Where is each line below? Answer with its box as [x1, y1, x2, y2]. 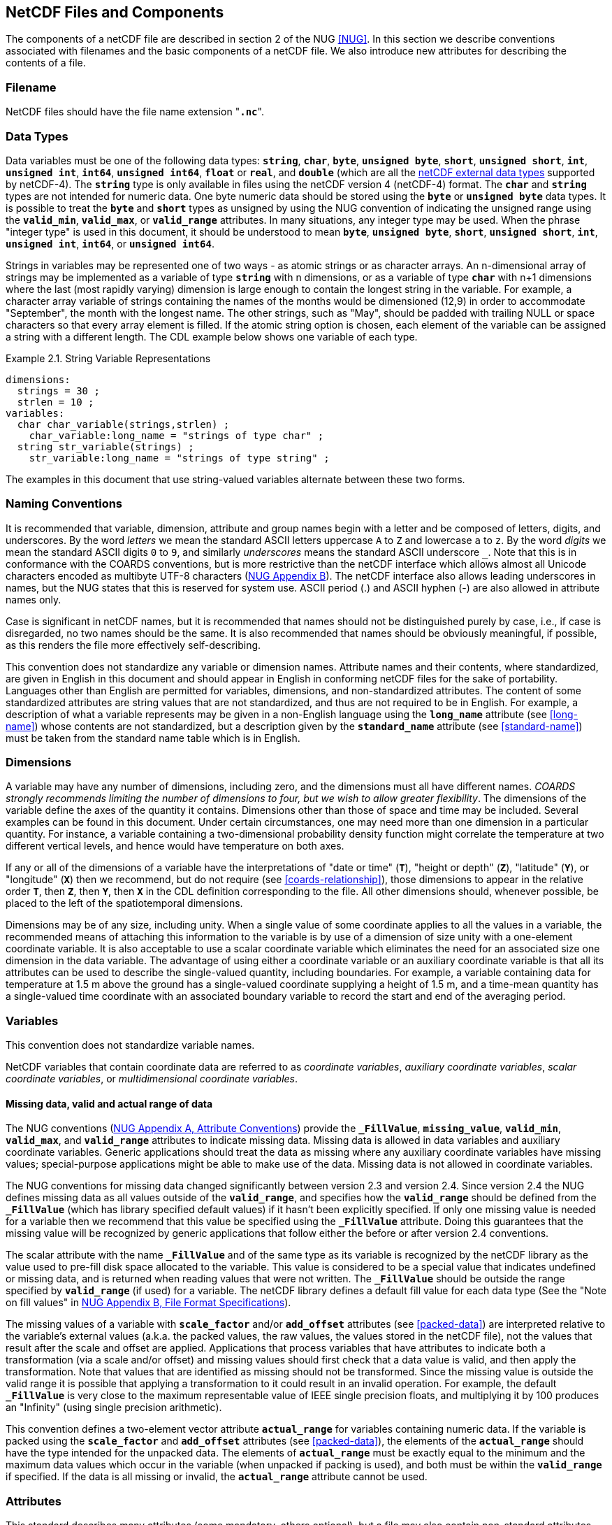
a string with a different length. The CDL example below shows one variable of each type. [6, 330, 418, 343]
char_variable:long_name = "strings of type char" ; [29, 429, 324, 441]
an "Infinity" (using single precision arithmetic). [6, 1401, 222, 1414]
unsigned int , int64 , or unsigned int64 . [6, 237, 214, 250]
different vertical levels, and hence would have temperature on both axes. [6, 840, 344, 852]
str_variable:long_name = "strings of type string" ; [29, 452, 330, 464]
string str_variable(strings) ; [17, 441, 194, 452]
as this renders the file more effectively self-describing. [6, 638, 261, 651]
